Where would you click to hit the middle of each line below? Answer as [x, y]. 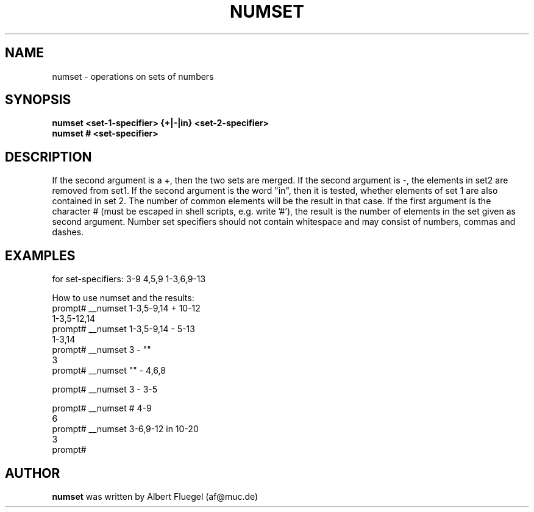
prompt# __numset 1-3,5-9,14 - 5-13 [123, 329]
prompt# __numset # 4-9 [102, 408]
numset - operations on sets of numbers [133, 76]
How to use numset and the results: [123, 298]
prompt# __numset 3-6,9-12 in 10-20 [125, 429]
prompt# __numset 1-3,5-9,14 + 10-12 [126, 308]
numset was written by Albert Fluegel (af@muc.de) [155, 496]
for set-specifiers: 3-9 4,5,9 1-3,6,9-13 [129, 279]
